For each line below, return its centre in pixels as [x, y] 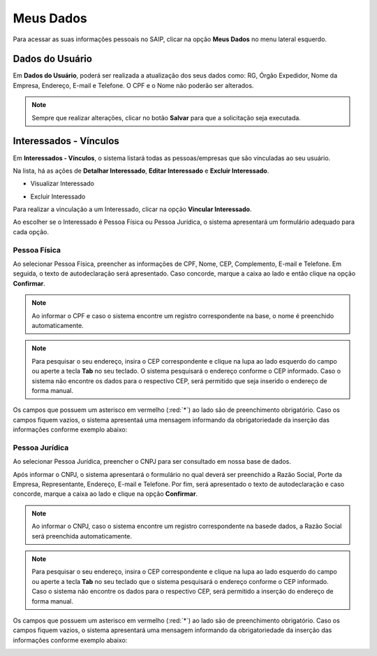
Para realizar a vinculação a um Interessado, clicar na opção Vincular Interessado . [132, 209]
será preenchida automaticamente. [82, 536]
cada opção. [31, 231]
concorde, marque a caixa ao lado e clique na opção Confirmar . [105, 494]
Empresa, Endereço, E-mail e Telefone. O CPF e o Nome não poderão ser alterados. [133, 85]
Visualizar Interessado [62, 184]
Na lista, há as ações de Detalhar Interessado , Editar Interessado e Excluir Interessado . [141, 171]
